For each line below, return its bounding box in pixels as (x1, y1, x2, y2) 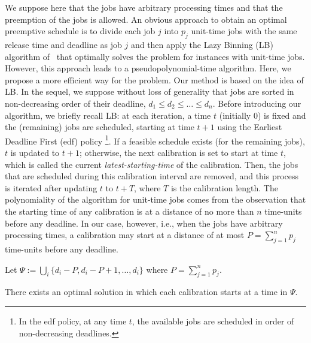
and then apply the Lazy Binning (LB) (130, 38, 273, 50)
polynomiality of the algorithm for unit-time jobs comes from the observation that (5, 193, 306, 206)
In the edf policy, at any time (19, 314, 127, 327)
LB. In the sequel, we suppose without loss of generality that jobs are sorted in (5, 85, 294, 98)
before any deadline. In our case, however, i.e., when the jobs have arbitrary (5, 216, 283, 229)
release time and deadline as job (5, 38, 122, 50)
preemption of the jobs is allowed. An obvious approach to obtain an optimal (5, 13, 287, 25)
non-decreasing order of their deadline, (5, 97, 146, 109)
